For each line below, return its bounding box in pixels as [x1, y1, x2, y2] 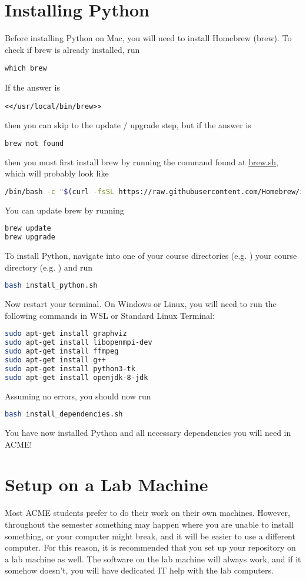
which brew [5, 64, 47, 73]
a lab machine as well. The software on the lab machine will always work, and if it [5, 552, 301, 565]
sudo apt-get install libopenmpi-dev [5, 338, 152, 347]
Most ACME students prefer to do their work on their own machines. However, [5, 506, 290, 519]
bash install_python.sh [5, 281, 98, 290]
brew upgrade [5, 233, 55, 242]
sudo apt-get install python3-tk [5, 364, 135, 373]
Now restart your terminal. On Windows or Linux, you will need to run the [5, 298, 277, 310]
